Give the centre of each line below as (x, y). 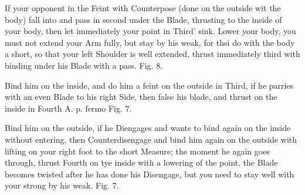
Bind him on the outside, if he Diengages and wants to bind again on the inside (148, 128)
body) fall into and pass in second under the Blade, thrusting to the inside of (143, 19)
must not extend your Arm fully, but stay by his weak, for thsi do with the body (150, 42)
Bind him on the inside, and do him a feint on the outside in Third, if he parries (149, 85)
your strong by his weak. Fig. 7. (62, 185)
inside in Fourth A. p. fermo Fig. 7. (68, 108)
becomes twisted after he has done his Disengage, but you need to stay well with (150, 174)
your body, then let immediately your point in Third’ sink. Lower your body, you (150, 31)
